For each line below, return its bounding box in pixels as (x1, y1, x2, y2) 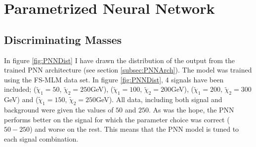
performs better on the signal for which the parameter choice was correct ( (4, 114, 230, 124)
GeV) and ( (4, 94, 39, 105)
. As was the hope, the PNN (149, 104, 234, 114)
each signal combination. (4, 133, 79, 144)
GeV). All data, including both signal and (96, 94, 222, 105)
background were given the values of (4, 104, 114, 114)
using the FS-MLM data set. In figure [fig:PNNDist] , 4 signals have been (4, 74, 224, 84)
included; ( (4, 84, 37, 94)
